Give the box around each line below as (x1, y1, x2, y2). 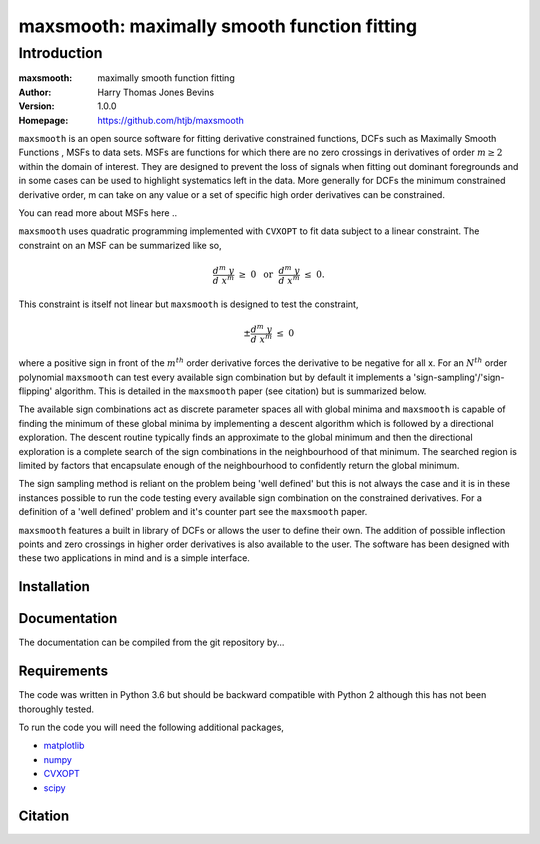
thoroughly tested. (18, 703, 95, 715)
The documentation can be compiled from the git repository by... (18, 636, 285, 649)
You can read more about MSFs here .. (18, 206, 178, 219)
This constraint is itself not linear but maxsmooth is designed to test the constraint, (18, 298, 359, 310)
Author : (18, 86, 52, 98)
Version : (18, 100, 55, 112)
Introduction (18, 44, 103, 62)
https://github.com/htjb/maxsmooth (97, 114, 245, 126)
